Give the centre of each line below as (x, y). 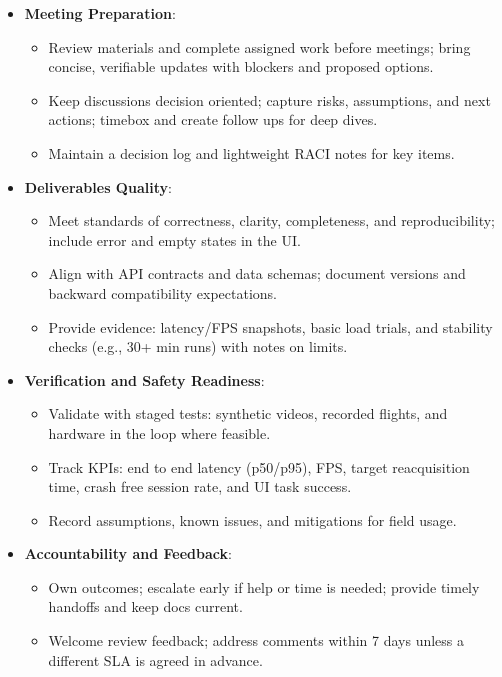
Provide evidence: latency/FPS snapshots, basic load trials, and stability (270, 326)
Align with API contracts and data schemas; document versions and (257, 273)
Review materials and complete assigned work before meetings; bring (259, 46)
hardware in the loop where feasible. (159, 432)
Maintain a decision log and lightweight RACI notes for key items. (251, 152)
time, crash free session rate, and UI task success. (200, 486)
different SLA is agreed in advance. (155, 659)
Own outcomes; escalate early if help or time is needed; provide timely (264, 586)
